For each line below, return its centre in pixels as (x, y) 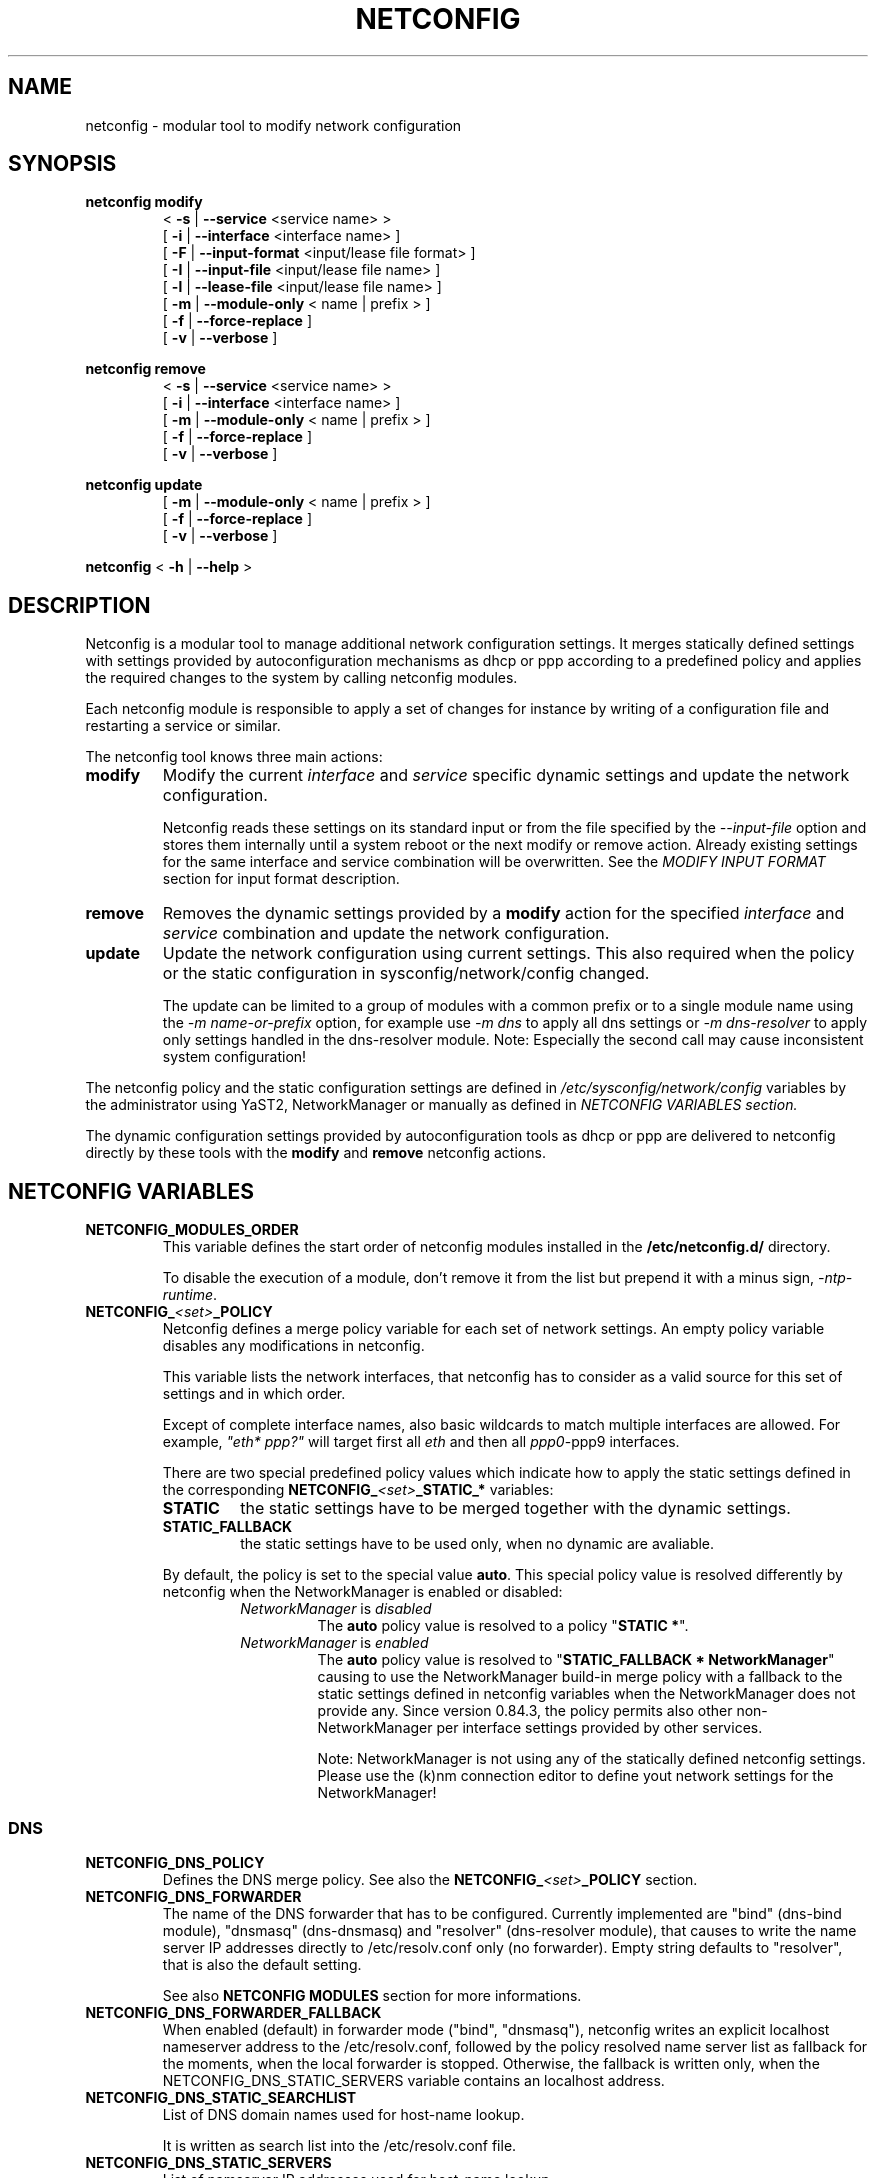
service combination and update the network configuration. (386, 933)
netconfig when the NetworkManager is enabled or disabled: (362, 1592)
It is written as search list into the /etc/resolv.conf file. (339, 2145)
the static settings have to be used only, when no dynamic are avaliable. (477, 1544)
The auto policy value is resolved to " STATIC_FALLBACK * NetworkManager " (576, 1660)
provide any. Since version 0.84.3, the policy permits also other (525, 1711)
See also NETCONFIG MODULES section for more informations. (372, 1995)
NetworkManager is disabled (336, 1609)
